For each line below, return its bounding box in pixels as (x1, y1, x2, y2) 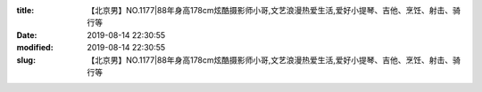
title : (16, 5, 35, 15)
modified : (16, 42, 54, 53)
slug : (16, 54, 36, 65)
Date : (16, 29, 37, 40)
